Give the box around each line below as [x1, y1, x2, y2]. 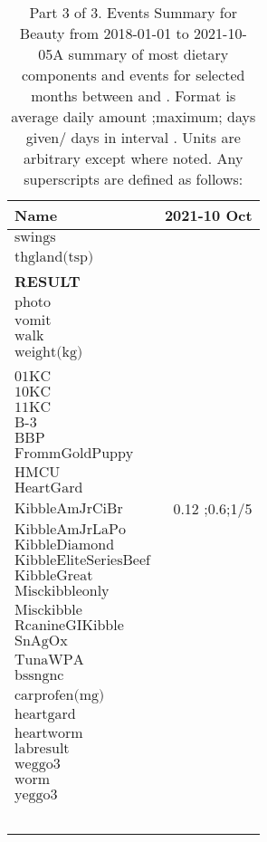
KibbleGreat [14, 569, 93, 583]
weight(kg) [14, 345, 83, 359]
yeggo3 [14, 788, 58, 802]
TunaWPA [14, 653, 84, 667]
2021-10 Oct [164, 205, 253, 225]
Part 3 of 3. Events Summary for [29, 2, 238, 23]
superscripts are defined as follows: [24, 168, 243, 189]
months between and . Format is [31, 85, 236, 106]
